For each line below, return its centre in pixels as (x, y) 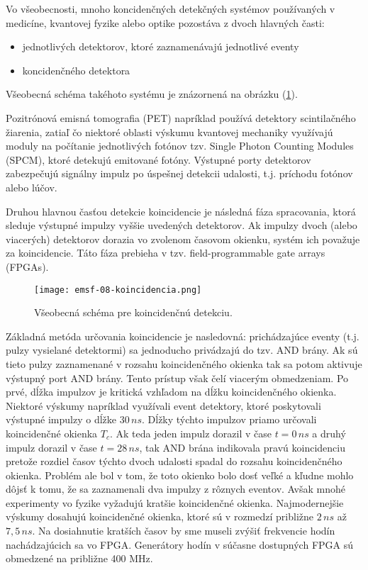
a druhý (329, 433)
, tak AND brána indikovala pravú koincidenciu (242, 447)
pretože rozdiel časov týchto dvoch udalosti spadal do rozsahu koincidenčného (174, 461)
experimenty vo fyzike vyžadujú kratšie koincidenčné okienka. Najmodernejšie (175, 502)
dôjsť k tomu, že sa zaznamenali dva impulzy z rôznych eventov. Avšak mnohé (175, 489)
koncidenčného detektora (76, 70)
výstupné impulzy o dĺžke (61, 419)
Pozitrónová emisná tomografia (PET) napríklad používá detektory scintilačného (181, 117)
